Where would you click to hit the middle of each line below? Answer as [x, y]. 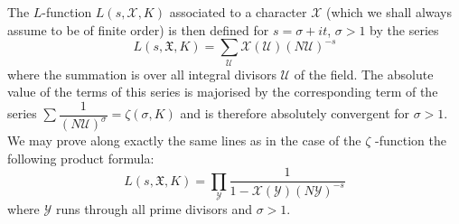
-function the [410, 140]
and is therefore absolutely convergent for [295, 113]
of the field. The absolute [364, 74]
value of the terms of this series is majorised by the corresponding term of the [223, 92]
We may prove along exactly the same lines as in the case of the [184, 140]
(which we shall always [389, 12]
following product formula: [81, 158]
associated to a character [238, 12]
